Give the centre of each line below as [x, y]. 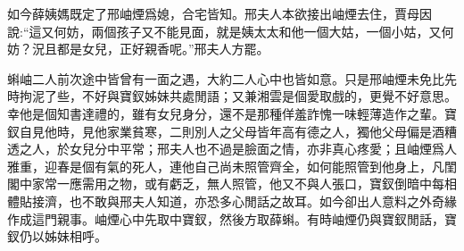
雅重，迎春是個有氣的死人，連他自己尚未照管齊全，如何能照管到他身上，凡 [226, 166]
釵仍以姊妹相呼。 [57, 236]
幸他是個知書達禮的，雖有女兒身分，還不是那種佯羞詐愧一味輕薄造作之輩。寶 [232, 113]
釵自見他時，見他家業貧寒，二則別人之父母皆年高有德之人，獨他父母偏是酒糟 [232, 131]
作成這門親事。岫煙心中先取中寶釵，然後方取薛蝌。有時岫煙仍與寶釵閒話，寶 [232, 218]
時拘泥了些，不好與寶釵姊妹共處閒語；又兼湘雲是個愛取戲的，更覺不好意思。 [232, 96]
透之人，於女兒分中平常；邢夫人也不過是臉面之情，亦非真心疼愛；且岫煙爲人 [232, 149]
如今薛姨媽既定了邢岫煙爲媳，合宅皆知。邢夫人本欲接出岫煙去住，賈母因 [220, 13]
